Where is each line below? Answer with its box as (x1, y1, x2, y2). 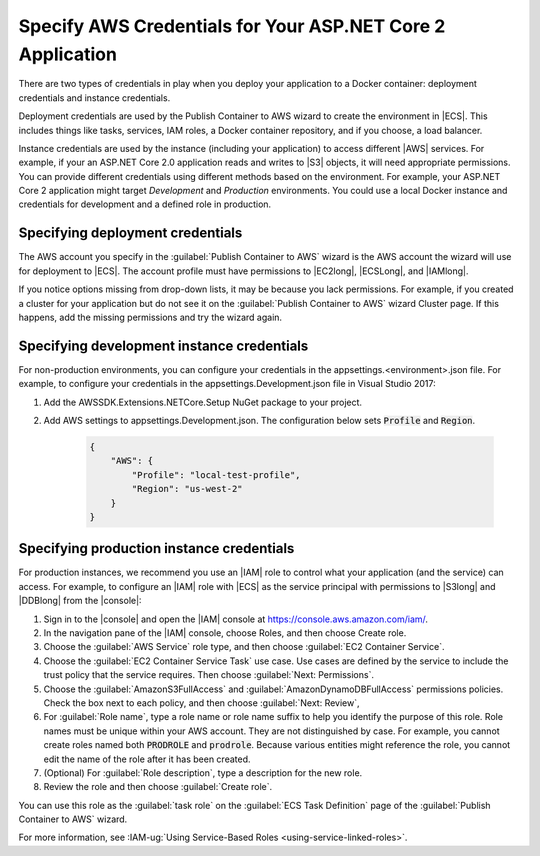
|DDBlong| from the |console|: (18, 595, 142, 607)
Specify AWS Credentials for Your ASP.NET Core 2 (18, 15, 446, 37)
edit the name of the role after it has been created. (43, 753, 251, 765)
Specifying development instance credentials (18, 337, 309, 354)
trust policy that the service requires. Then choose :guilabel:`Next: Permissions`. (43, 669, 375, 681)
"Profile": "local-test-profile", (131, 469, 301, 480)
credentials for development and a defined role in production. (18, 198, 272, 210)
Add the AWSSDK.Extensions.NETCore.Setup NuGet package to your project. (43, 396, 363, 408)
